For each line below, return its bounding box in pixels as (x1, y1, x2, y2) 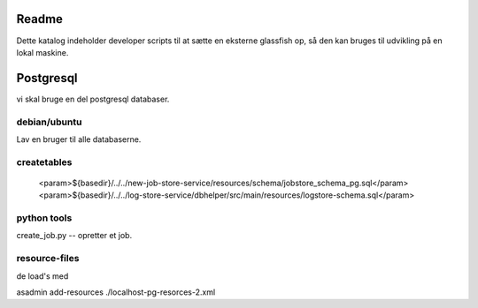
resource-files (16, 252, 80, 265)
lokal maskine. (16, 47, 69, 57)
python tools (16, 212, 73, 224)
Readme (16, 11, 64, 26)
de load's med (16, 270, 69, 282)
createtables (16, 155, 73, 168)
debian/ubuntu (16, 116, 82, 128)
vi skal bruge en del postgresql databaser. (16, 94, 170, 104)
